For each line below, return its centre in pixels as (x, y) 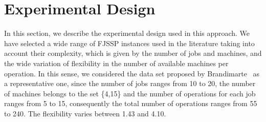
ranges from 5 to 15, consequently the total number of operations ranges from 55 (131, 103)
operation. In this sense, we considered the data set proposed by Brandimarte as (132, 73)
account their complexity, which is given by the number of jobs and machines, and (133, 53)
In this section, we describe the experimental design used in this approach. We (127, 33)
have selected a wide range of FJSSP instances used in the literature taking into (129, 43)
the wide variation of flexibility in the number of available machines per (116, 63)
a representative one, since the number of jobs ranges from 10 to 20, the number (130, 83)
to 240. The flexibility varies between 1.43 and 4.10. (85, 113)
